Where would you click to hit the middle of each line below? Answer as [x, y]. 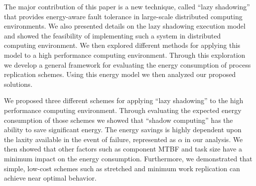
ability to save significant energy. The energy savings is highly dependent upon [123, 130]
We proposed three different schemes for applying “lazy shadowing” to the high [124, 100]
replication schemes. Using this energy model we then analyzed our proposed [120, 74]
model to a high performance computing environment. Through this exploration [125, 55]
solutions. [18, 84]
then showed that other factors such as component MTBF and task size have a [123, 149]
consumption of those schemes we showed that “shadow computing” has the [119, 120]
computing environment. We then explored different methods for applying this [122, 45]
